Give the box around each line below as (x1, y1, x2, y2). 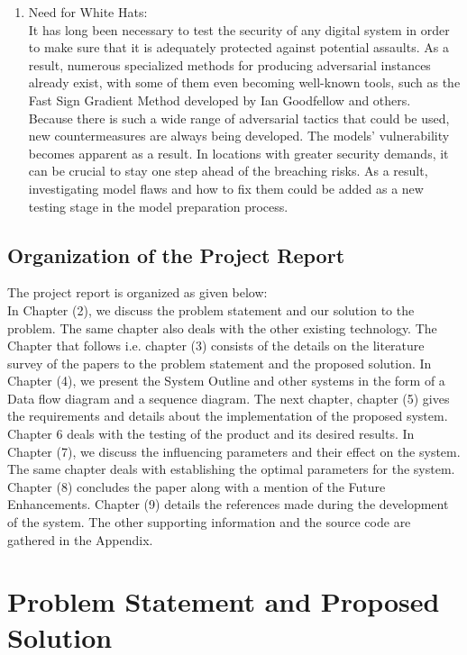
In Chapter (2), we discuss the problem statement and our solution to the (7, 300, 415, 319)
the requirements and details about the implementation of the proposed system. (7, 406, 448, 425)
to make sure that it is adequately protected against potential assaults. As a (28, 38, 449, 57)
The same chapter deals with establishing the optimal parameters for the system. (7, 459, 455, 478)
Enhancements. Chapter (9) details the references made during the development (7, 495, 449, 514)
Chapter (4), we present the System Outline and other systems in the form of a (7, 371, 445, 390)
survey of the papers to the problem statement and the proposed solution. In (7, 353, 432, 372)
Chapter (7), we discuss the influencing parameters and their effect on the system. (7, 441, 461, 460)
